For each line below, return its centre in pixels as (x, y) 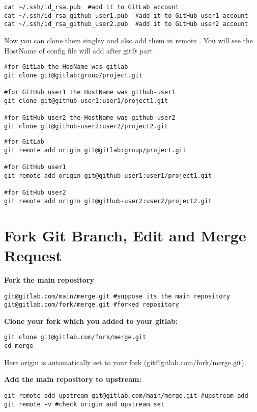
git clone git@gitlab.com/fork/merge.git (75, 337)
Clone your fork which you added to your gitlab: (91, 321)
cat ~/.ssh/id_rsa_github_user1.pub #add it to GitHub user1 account (126, 16)
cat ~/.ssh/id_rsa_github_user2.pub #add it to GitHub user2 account (126, 24)
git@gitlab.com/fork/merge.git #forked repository (92, 305)
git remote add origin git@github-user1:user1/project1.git (108, 176)
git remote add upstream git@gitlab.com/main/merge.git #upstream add (126, 395)
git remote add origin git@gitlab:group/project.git (95, 150)
